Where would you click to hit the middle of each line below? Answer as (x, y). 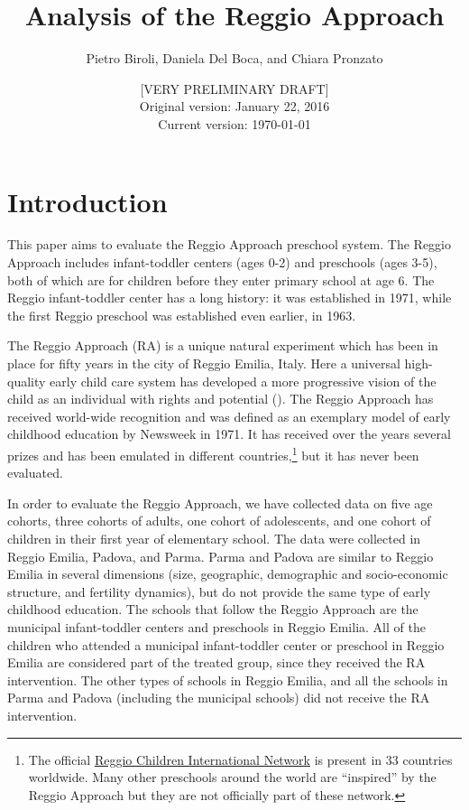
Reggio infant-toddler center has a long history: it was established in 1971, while (230, 298)
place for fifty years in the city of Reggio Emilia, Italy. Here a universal (204, 363)
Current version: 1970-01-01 (234, 123)
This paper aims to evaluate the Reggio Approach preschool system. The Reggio (229, 244)
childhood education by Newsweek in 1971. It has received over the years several (229, 434)
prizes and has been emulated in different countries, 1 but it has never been (213, 453)
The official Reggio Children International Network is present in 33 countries (240, 759)
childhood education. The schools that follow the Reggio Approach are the (213, 609)
